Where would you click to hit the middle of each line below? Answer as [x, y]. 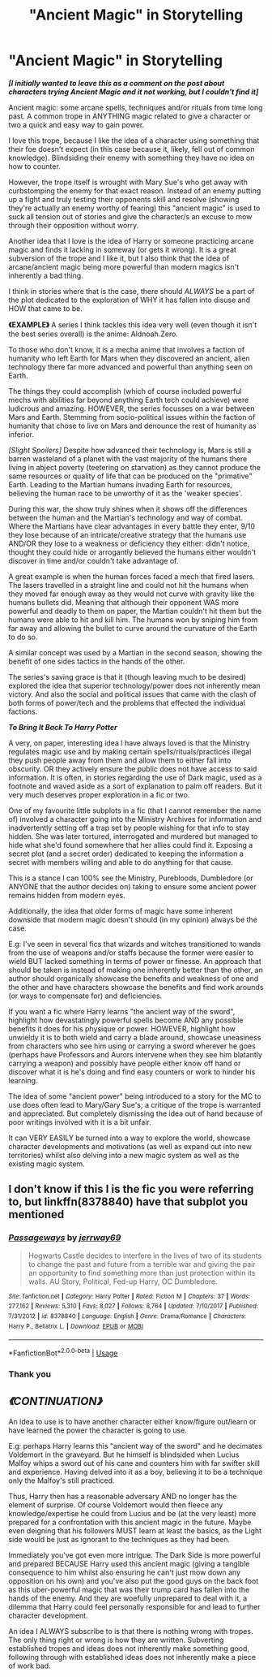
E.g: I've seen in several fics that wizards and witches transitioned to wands [135, 944]
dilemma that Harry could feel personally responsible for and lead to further [134, 1606]
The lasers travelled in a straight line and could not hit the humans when [128, 585]
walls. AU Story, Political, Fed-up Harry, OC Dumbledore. [123, 1282]
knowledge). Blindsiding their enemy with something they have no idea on [132, 158]
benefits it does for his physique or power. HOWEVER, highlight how [122, 1028]
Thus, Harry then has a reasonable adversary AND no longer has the [123, 1496]
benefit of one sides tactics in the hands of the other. [97, 661]
